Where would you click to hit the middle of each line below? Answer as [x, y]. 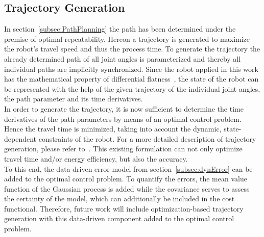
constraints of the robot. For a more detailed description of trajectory [147, 138]
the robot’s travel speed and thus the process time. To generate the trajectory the [132, 49]
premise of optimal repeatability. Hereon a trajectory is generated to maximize [127, 38]
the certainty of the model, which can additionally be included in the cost [119, 199]
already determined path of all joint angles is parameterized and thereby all [123, 58]
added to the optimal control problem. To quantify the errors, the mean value [126, 179]
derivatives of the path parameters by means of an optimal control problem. [123, 118]
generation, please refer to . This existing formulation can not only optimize [123, 149]
